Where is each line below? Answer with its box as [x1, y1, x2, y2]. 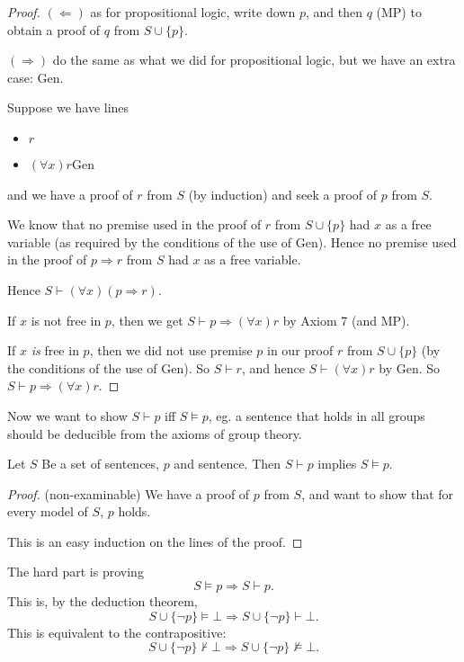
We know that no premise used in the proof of [7, 215, 262, 234]
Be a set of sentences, [41, 454, 159, 473]
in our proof [267, 341, 334, 360]
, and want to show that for [301, 484, 454, 503]
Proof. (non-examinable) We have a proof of [7, 484, 250, 503]
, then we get [111, 310, 183, 329]
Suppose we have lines [7, 98, 129, 117]
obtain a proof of [7, 20, 101, 39]
